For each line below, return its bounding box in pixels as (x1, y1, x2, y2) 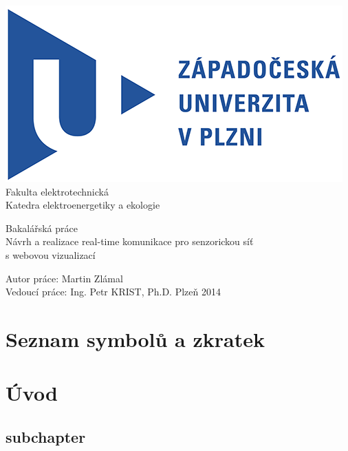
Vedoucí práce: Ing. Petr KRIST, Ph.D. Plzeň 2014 (6, 284, 221, 299)
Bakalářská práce (6, 220, 78, 235)
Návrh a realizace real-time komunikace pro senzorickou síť (6, 234, 254, 249)
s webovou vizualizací (6, 247, 96, 262)
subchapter (6, 426, 86, 447)
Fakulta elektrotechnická (6, 184, 109, 198)
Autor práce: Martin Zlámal (6, 271, 123, 285)
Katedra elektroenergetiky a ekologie (6, 198, 160, 212)
